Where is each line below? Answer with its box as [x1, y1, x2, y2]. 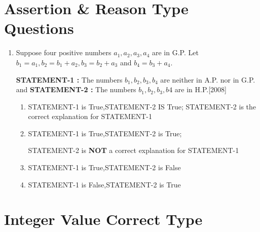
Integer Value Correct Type [4, 209, 203, 229]
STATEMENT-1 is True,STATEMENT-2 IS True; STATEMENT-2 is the [28, 101, 256, 111]
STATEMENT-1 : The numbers [16, 74, 123, 85]
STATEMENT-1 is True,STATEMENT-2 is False [28, 162, 181, 173]
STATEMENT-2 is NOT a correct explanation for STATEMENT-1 [28, 145, 239, 156]
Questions [4, 18, 74, 38]
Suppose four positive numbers [16, 47, 112, 58]
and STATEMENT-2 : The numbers [16, 84, 136, 95]
